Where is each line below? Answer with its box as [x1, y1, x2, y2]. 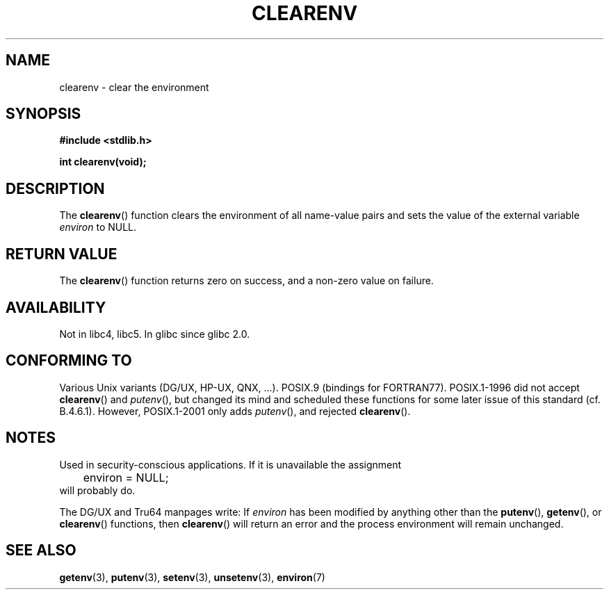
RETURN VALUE [6, 245, 117, 263]
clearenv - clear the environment [59, 81, 209, 93]
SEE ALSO [6, 541, 76, 560]
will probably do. [59, 484, 136, 496]
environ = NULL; [83, 470, 169, 484]
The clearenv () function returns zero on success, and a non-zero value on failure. [59, 275, 434, 287]
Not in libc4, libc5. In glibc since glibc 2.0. [59, 327, 250, 340]
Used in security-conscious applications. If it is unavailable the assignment [59, 458, 402, 471]
